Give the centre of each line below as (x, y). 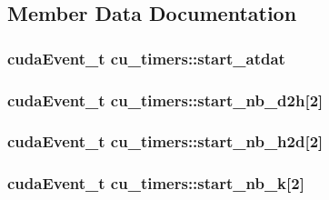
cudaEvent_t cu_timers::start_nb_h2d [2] (165, 141)
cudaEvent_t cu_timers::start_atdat (146, 58)
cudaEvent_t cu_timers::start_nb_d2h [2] (165, 100)
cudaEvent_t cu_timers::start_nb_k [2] (156, 183)
